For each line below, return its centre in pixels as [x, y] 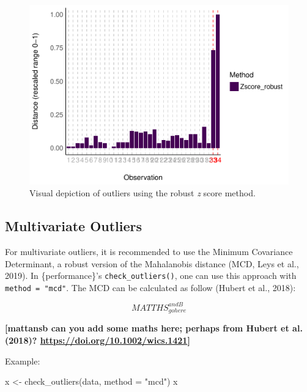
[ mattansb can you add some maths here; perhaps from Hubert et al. [154, 328]
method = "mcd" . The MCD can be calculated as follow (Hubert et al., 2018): [150, 287]
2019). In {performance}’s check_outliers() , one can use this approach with [151, 276]
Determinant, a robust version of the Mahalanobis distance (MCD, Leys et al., [152, 263]
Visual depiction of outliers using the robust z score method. [142, 193]
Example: [23, 361]
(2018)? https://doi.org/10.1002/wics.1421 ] [98, 340]
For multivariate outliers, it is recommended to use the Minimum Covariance [149, 251]
